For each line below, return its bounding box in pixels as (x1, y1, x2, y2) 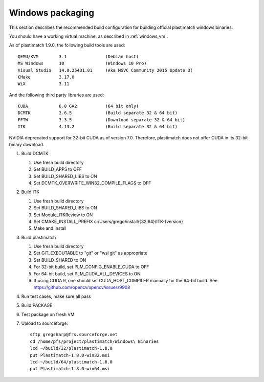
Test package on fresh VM (21, 311, 75, 317)
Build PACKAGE (21, 302, 53, 308)
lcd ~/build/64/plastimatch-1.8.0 (30, 359, 112, 364)
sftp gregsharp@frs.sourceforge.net (30, 332, 118, 337)
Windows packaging (9, 7, 95, 18)
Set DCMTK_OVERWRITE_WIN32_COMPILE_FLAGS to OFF (33, 180, 151, 186)
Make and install (33, 225, 66, 231)
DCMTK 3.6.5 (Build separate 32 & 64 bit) (18, 110, 178, 116)
